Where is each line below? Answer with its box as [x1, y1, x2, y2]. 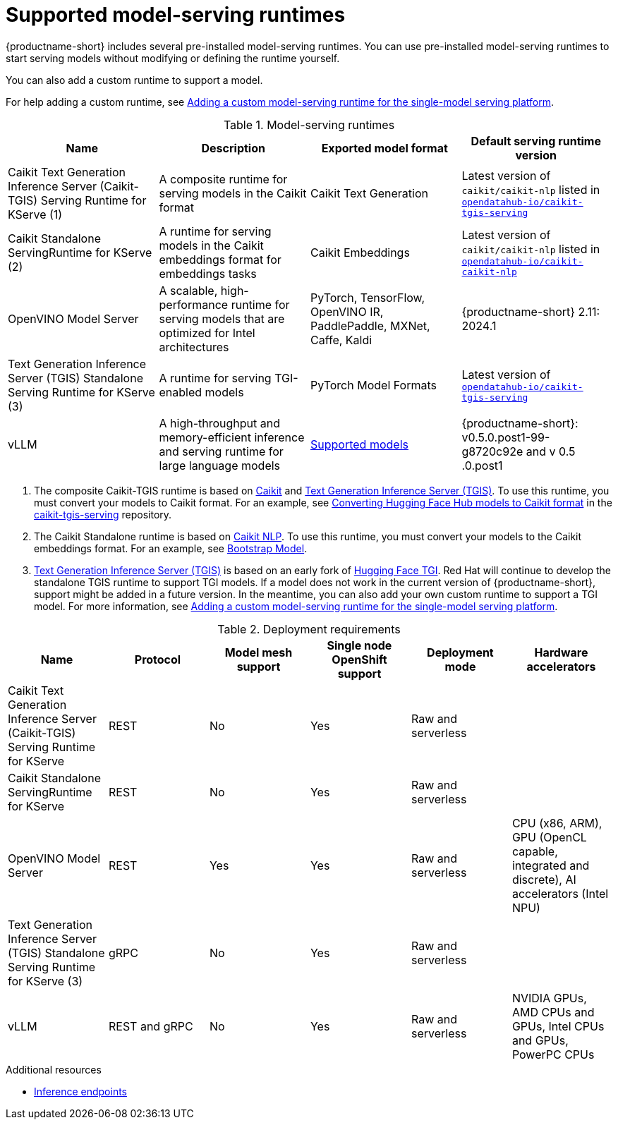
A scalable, [159, 283, 218, 298]
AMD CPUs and [511, 1004, 595, 1019]
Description [201, 140, 265, 155]
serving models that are [159, 311, 285, 326]
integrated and [511, 858, 590, 872]
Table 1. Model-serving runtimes [223, 117, 395, 132]
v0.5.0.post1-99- [461, 430, 550, 444]
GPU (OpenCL [511, 829, 587, 844]
